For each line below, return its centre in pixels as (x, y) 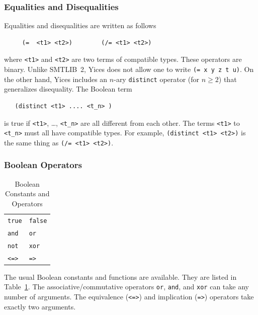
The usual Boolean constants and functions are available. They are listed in (120, 277)
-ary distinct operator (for (157, 79)
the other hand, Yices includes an (56, 79)
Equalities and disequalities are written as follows (80, 25)
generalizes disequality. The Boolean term (68, 89)
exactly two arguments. (40, 306)
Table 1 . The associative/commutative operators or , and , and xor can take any (126, 287)
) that (228, 79)
